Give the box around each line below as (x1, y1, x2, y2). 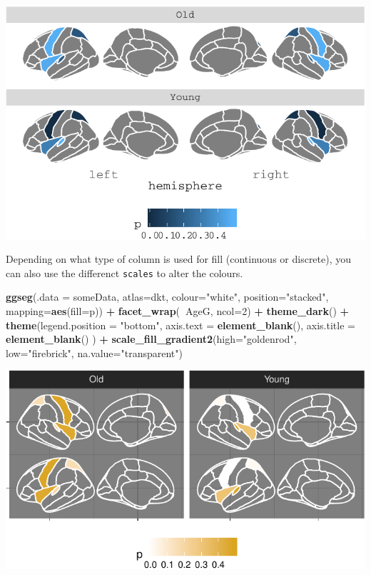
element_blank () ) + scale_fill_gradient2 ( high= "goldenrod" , (6, 331, 297, 346)
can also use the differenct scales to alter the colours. (6, 265, 243, 280)
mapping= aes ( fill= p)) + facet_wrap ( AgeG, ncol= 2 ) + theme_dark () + (6, 304, 350, 318)
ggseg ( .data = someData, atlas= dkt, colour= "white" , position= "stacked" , (6, 289, 329, 304)
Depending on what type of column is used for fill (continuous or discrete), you (6, 251, 352, 266)
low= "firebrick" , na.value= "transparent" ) (6, 345, 183, 360)
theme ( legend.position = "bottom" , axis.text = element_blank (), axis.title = (6, 317, 355, 332)
